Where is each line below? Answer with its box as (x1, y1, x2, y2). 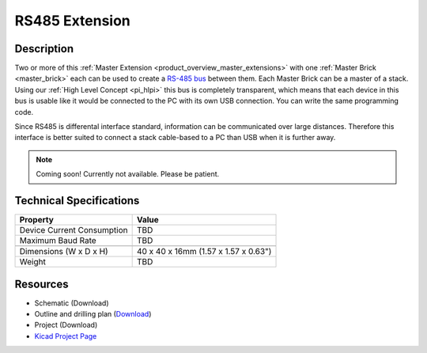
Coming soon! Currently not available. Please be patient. (36, 169, 220, 179)
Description (14, 42, 74, 55)
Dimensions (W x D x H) (19, 246, 108, 257)
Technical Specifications (14, 194, 140, 207)
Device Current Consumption (19, 225, 128, 236)
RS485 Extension (14, 12, 130, 29)
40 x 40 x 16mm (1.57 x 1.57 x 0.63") (136, 246, 272, 257)
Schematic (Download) (34, 298, 109, 308)
